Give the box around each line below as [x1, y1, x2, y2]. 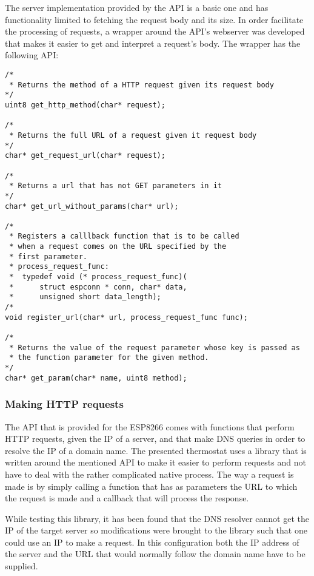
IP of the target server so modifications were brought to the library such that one [5, 524, 307, 537]
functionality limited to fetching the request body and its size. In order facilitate [5, 13, 304, 25]
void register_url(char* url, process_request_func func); [5, 313, 248, 322]
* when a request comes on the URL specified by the [9, 242, 227, 251]
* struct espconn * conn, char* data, [9, 282, 187, 291]
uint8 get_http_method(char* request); [5, 100, 165, 109]
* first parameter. [9, 252, 88, 261]
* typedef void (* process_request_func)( [9, 273, 187, 282]
